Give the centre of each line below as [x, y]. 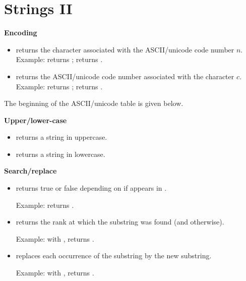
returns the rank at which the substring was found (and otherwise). [120, 222]
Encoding [21, 33]
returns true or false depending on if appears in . [91, 188]
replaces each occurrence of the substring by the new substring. [114, 256]
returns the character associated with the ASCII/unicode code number [125, 49]
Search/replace [30, 171]
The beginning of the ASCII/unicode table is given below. [94, 103]
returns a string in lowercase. [60, 154]
